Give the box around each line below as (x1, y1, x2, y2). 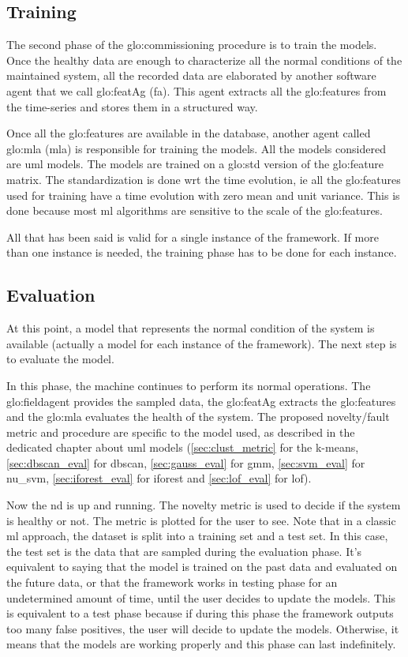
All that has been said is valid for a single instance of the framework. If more (6, 228, 379, 245)
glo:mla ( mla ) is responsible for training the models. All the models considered (6, 140, 386, 156)
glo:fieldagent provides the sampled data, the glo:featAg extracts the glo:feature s (6, 392, 396, 409)
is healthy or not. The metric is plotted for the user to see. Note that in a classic (6, 512, 396, 528)
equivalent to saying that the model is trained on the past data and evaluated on (6, 558, 398, 575)
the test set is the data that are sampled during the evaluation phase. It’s (6, 542, 362, 559)
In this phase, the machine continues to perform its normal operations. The (6, 377, 371, 393)
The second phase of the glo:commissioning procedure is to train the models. (6, 36, 377, 53)
